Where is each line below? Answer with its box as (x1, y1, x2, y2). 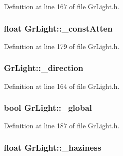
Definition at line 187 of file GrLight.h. (4, 121, 120, 131)
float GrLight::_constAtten (4, 22, 113, 34)
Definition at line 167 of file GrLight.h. (4, 1, 120, 11)
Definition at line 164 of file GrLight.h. (4, 81, 120, 91)
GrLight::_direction (4, 62, 84, 74)
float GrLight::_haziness (4, 141, 102, 153)
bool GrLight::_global (4, 102, 92, 114)
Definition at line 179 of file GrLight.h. (4, 41, 120, 51)
